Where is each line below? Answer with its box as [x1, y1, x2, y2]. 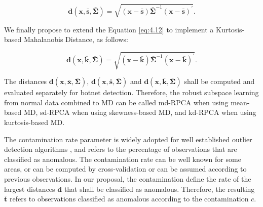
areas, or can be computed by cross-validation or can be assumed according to [4, 163, 247, 174]
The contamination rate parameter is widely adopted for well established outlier [4, 134, 252, 144]
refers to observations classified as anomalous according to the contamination [9, 193, 249, 204]
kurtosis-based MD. [4, 117, 65, 128]
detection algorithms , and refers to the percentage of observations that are [4, 144, 237, 154]
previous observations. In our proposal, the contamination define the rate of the [4, 174, 251, 184]
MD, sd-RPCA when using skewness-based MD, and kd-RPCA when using [23, 107, 256, 117]
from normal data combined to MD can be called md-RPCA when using [4, 97, 229, 107]
